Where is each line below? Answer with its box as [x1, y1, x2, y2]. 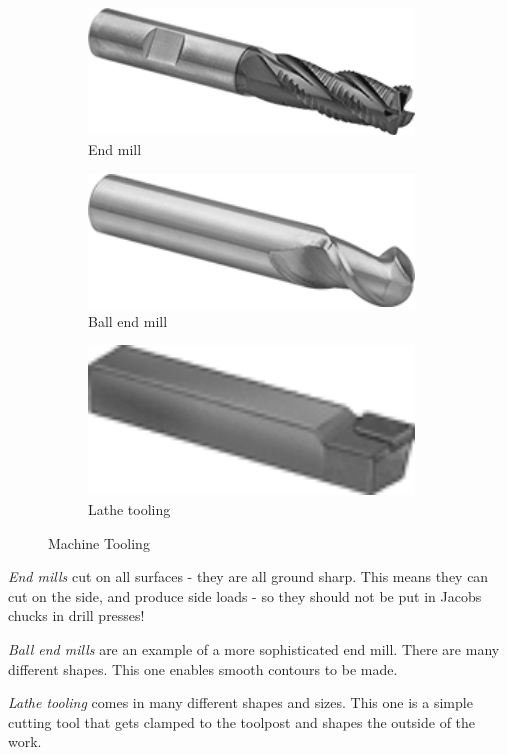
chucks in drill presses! [8, 605, 145, 626]
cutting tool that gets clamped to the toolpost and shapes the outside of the [8, 711, 476, 732]
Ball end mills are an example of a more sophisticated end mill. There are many [8, 639, 500, 660]
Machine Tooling [48, 532, 150, 553]
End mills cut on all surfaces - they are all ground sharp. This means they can [8, 566, 489, 587]
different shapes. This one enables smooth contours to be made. [8, 658, 398, 679]
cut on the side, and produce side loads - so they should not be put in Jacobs [8, 585, 482, 606]
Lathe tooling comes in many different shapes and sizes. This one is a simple [8, 692, 473, 713]
